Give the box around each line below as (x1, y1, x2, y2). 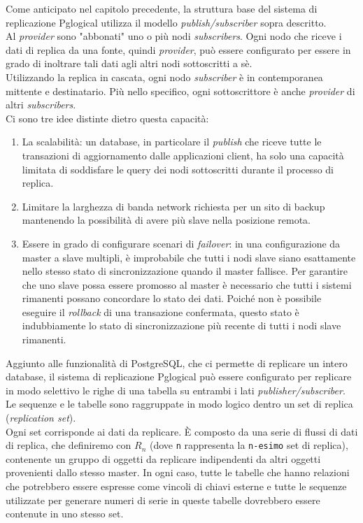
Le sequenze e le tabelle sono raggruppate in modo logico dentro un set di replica (6, 396, 353, 411)
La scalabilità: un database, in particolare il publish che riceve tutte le (22, 134, 322, 149)
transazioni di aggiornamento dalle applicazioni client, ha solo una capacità (22, 148, 344, 162)
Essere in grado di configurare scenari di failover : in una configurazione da (22, 236, 341, 250)
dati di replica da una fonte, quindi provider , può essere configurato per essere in (6, 42, 351, 57)
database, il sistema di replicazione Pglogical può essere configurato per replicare (6, 369, 352, 384)
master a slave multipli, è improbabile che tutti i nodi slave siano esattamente (22, 250, 356, 264)
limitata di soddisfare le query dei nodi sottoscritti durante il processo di (22, 162, 334, 176)
